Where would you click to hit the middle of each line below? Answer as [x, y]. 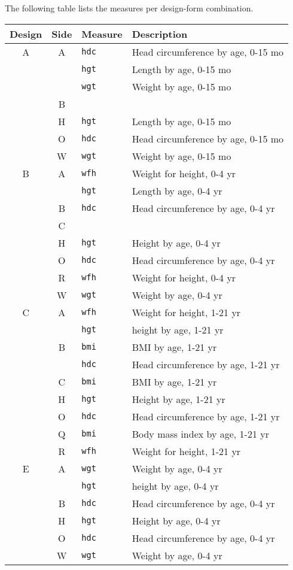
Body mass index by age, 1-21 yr [200, 433]
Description [160, 34]
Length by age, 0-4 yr [177, 190]
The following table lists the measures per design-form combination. [129, 8]
